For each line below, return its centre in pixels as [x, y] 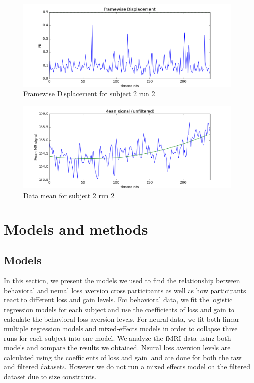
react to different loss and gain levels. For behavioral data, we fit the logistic [118, 300]
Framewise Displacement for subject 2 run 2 [89, 94]
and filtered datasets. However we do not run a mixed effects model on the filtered [127, 367]
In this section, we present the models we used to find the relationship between [122, 281]
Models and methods [76, 229]
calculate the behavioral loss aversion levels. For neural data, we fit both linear [122, 319]
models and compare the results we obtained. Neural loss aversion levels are [117, 348]
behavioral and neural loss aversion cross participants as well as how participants [125, 290]
